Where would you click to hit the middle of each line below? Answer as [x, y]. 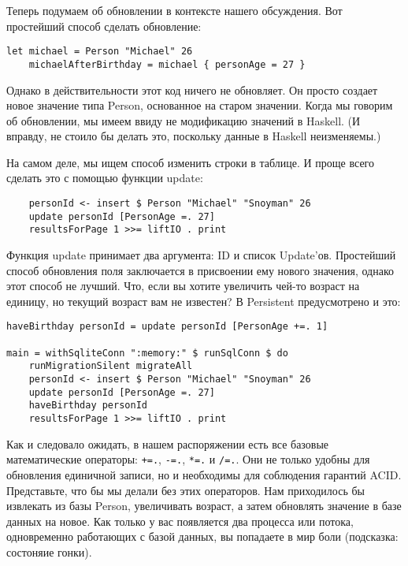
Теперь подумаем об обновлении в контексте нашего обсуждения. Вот [174, 10]
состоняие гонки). [49, 551]
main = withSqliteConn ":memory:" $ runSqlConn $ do [147, 353]
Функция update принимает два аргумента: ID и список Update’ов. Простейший [201, 255]
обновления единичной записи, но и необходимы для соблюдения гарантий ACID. [204, 474]
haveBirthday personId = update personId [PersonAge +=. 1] [167, 327]
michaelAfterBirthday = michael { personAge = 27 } [167, 64]
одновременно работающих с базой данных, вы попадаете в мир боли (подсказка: [202, 536]
